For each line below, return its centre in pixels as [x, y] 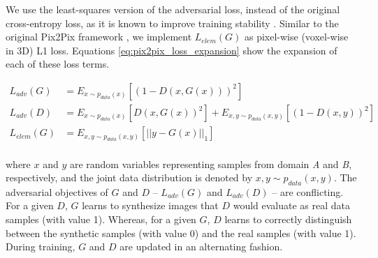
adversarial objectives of [57, 191]
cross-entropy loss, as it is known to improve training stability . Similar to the [172, 23]
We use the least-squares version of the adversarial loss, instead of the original [173, 9]
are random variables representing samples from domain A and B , [211, 164]
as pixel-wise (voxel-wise [296, 37]
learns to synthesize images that [150, 205]
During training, [41, 246]
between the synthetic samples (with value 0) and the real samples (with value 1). [181, 233]
